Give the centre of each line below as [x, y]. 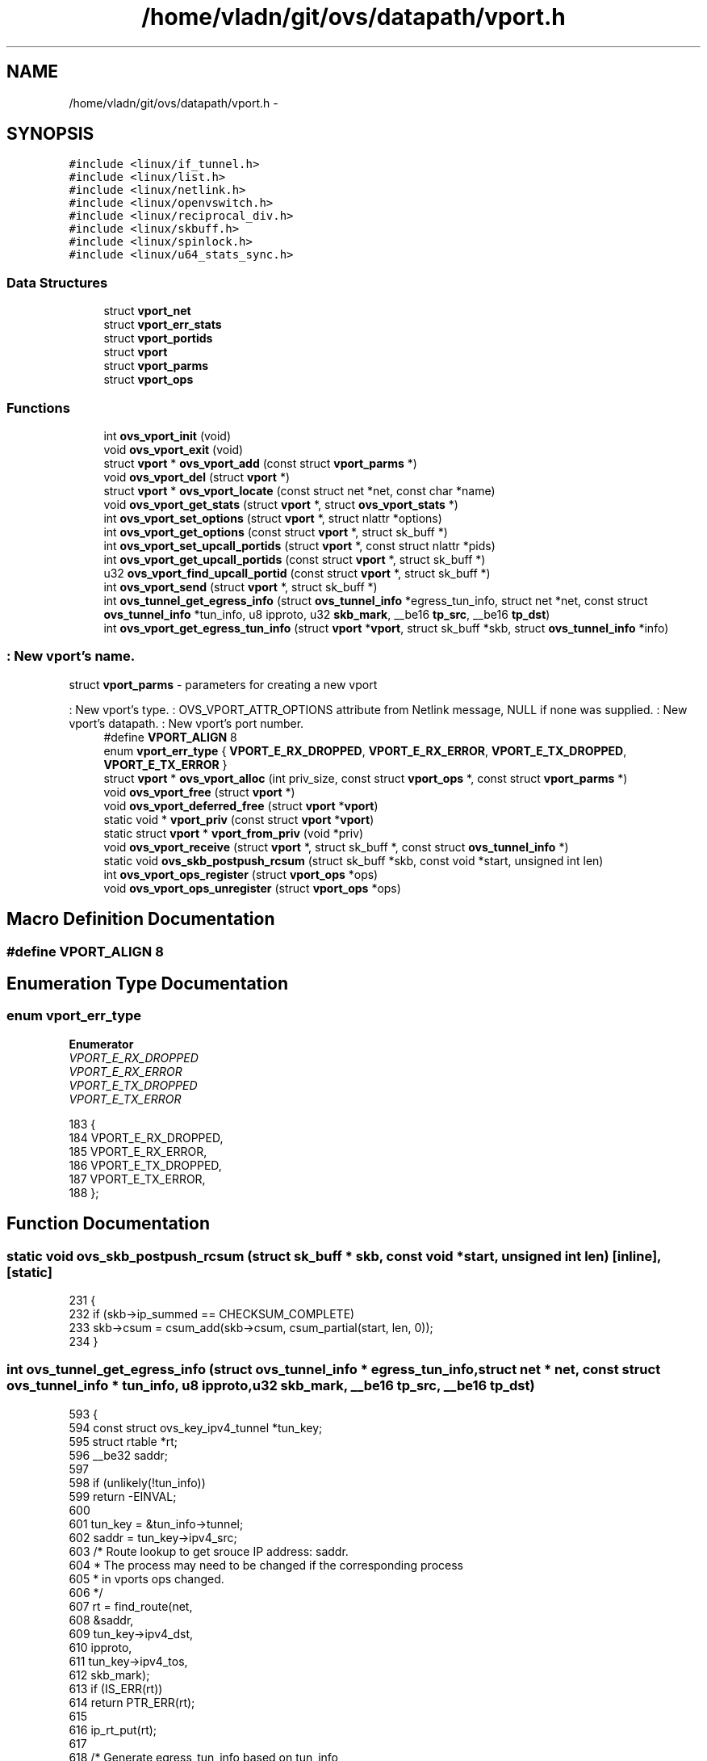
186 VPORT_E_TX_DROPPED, [145, 1165]
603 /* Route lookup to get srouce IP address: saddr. [209, 1551]
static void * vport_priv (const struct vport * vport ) [239, 819]
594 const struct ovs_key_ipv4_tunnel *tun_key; [196, 1427]
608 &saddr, [101, 1620]
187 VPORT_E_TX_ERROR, [137, 1179]
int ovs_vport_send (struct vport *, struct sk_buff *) [241, 586]
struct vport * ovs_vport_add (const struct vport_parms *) [260, 463]
